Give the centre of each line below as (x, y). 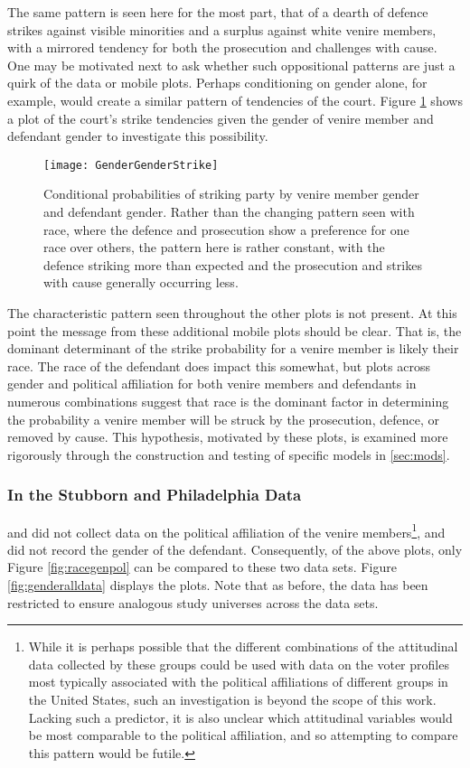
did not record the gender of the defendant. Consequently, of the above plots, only (235, 549)
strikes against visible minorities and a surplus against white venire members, (222, 29)
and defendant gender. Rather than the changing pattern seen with (229, 211)
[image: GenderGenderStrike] (131, 165)
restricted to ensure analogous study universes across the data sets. (193, 602)
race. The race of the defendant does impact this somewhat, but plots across (219, 365)
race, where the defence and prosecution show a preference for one (226, 229)
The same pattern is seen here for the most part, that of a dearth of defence (218, 12)
